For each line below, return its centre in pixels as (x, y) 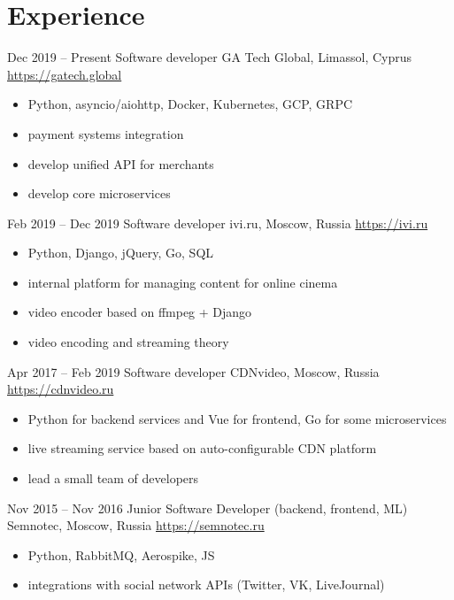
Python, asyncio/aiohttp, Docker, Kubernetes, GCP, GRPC (190, 104)
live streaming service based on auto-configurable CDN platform (202, 448)
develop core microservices (99, 193)
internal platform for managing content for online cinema (183, 282)
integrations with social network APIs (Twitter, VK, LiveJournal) (206, 585)
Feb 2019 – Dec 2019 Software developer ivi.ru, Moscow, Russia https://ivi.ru (218, 223)
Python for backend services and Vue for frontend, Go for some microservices (237, 418)
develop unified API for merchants (121, 163)
